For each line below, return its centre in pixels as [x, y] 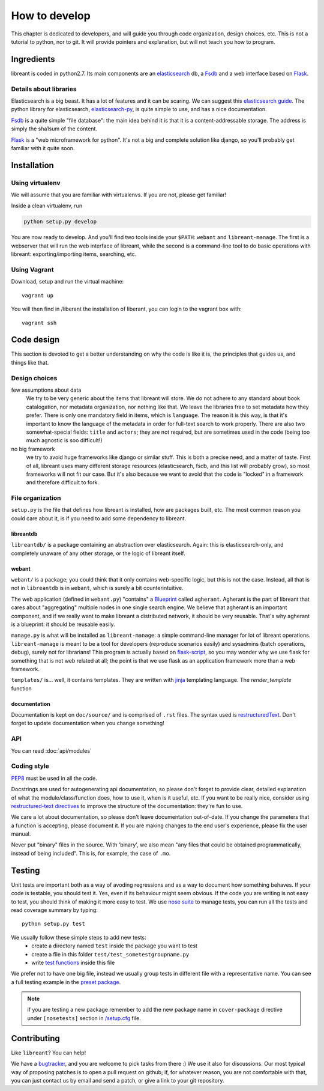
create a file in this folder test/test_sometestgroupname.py [110, 954]
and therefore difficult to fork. [62, 482]
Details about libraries [44, 89]
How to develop [51, 16]
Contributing [35, 1038]
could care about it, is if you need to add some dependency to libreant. [99, 518]
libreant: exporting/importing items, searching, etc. [74, 254]
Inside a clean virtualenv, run [47, 206]
